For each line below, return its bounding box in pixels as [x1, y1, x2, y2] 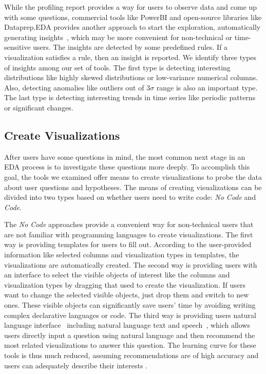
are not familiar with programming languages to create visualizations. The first [4, 229, 253, 239]
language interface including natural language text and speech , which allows [4, 320, 250, 330]
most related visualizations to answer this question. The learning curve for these [4, 340, 256, 350]
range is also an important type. [156, 82, 258, 92]
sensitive [4, 42, 31, 52]
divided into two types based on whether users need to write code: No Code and [4, 192, 256, 202]
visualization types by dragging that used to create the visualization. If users [4, 279, 245, 290]
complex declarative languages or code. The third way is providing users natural [4, 309, 256, 320]
